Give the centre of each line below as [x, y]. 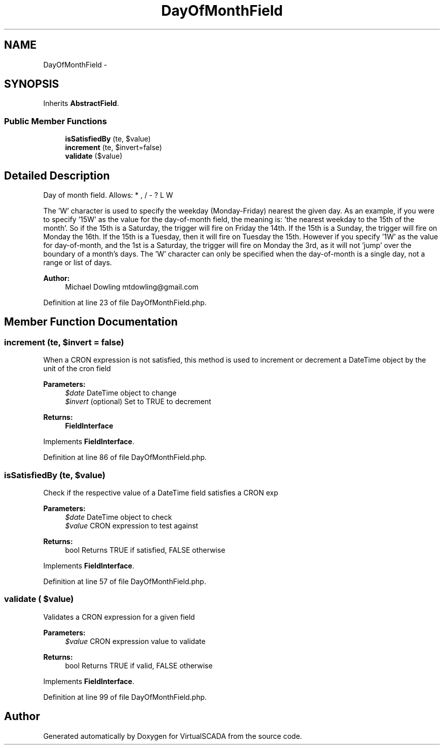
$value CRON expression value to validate [135, 641]
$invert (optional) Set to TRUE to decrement [138, 402]
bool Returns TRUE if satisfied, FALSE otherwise [145, 550]
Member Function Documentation [91, 322]
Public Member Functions [55, 121]
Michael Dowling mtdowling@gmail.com [132, 287]
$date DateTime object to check [119, 517]
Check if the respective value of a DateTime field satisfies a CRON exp [161, 493]
